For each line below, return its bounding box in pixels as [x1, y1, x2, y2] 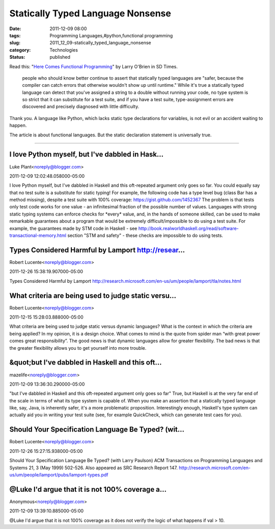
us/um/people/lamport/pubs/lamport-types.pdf [9, 471, 108, 477]
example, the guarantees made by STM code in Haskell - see [9, 225, 137, 231]
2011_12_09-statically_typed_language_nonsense [49, 40, 151, 46]
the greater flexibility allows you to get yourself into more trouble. [9, 345, 147, 351]
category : [9, 46, 31, 53]
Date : [9, 26, 21, 32]
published [49, 54, 71, 60]
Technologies [49, 46, 78, 53]
